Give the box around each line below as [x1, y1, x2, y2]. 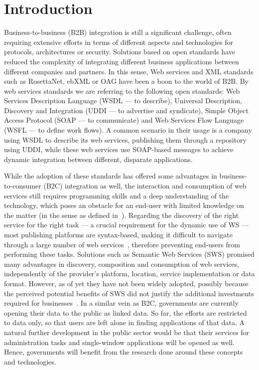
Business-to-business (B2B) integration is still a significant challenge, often [4, 27, 232, 37]
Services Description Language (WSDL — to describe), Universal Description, [4, 95, 242, 106]
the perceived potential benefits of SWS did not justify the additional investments [4, 288, 254, 298]
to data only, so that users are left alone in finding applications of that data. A [4, 317, 245, 328]
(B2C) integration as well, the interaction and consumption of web [43, 181, 247, 191]
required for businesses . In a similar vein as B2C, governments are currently [4, 298, 239, 308]
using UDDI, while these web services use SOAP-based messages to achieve [4, 144, 234, 155]
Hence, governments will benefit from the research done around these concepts [4, 347, 243, 357]
